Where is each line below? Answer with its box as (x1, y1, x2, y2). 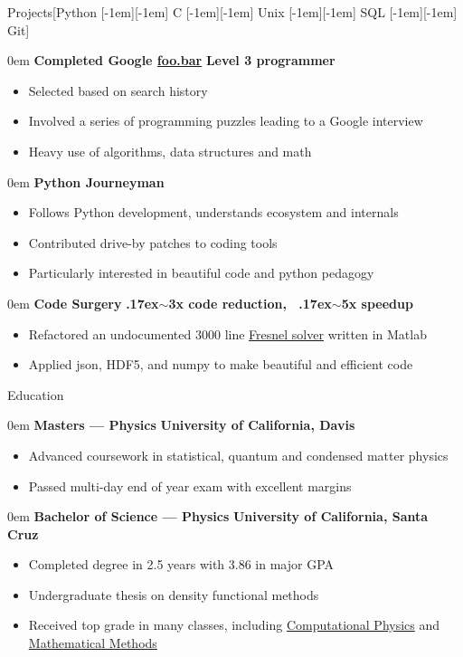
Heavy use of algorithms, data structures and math (28, 141, 312, 160)
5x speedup (341, 293, 413, 312)
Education (7, 385, 64, 404)
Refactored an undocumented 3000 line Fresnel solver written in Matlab (28, 324, 427, 343)
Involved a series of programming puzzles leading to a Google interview (28, 111, 423, 130)
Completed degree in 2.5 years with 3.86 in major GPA (28, 555, 335, 574)
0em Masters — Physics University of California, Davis (7, 415, 355, 434)
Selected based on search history (28, 81, 208, 100)
